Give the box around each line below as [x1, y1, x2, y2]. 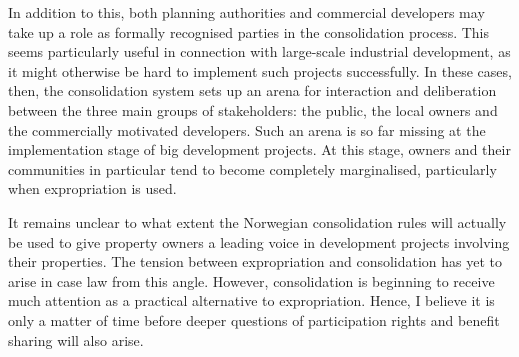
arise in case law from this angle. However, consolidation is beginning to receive [8, 270, 495, 291]
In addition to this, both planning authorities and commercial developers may [8, 2, 485, 22]
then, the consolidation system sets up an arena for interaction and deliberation [8, 80, 497, 101]
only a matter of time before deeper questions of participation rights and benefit [8, 309, 500, 330]
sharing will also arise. [8, 329, 144, 350]
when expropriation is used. [8, 178, 177, 199]
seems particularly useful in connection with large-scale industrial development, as [8, 41, 511, 62]
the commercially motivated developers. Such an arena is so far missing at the [8, 119, 486, 140]
